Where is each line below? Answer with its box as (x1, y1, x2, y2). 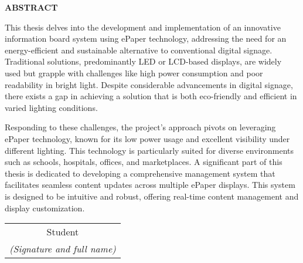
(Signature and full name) (9, 242, 116, 256)
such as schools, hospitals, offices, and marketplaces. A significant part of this (5, 156, 282, 168)
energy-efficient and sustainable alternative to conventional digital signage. (5, 43, 273, 56)
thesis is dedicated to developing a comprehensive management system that (5, 167, 275, 179)
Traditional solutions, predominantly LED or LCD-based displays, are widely (5, 55, 282, 68)
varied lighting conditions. (5, 101, 98, 113)
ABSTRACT (5, 1, 58, 13)
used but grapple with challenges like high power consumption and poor (5, 66, 263, 79)
